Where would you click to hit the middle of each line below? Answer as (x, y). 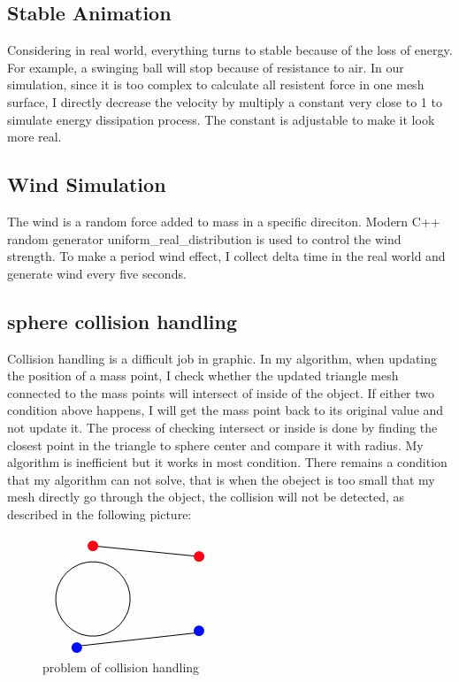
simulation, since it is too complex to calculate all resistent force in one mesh (216, 84)
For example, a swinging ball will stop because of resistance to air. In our (206, 67)
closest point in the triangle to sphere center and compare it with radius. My (215, 444)
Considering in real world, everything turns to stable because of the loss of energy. (230, 50)
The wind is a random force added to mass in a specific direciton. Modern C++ (224, 221)
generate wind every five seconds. (97, 273)
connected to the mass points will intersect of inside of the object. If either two (221, 392)
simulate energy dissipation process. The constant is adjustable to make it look (221, 119)
